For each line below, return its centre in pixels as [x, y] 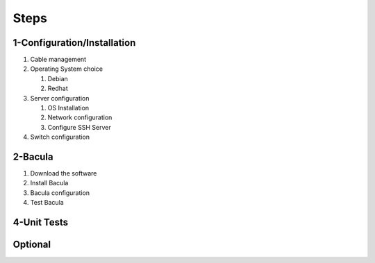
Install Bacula [49, 183]
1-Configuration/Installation [74, 43]
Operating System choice [67, 69]
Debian [58, 78]
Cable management [58, 60]
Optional [32, 245]
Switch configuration [60, 137]
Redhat [58, 88]
